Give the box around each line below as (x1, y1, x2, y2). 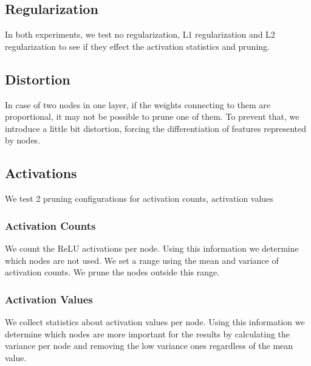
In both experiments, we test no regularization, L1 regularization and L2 (5, 28, 275, 41)
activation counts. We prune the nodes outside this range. (5, 266, 220, 278)
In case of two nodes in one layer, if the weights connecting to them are (5, 98, 270, 111)
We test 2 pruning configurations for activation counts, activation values (5, 192, 273, 205)
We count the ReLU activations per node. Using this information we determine (5, 241, 299, 254)
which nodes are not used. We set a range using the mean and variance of (5, 254, 279, 266)
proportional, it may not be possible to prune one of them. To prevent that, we (5, 110, 299, 123)
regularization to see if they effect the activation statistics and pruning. (5, 40, 270, 52)
